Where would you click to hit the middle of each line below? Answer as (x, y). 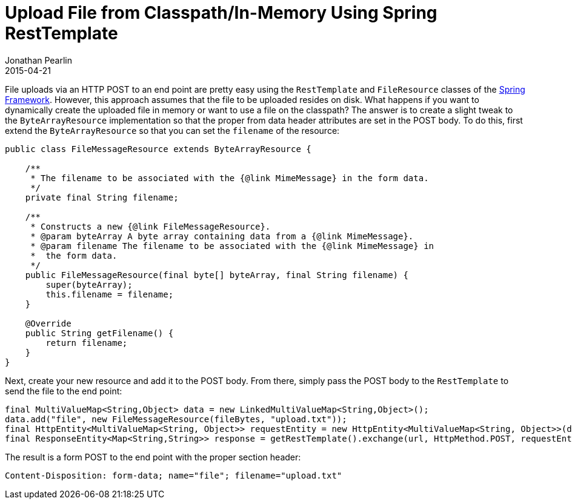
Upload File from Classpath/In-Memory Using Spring (221, 13)
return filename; (87, 343)
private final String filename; (102, 197)
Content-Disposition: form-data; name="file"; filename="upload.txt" (174, 475)
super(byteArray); (89, 284)
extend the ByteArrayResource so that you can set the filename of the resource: (172, 130)
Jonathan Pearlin (39, 60)
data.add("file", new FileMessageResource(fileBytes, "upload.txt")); (176, 419)
